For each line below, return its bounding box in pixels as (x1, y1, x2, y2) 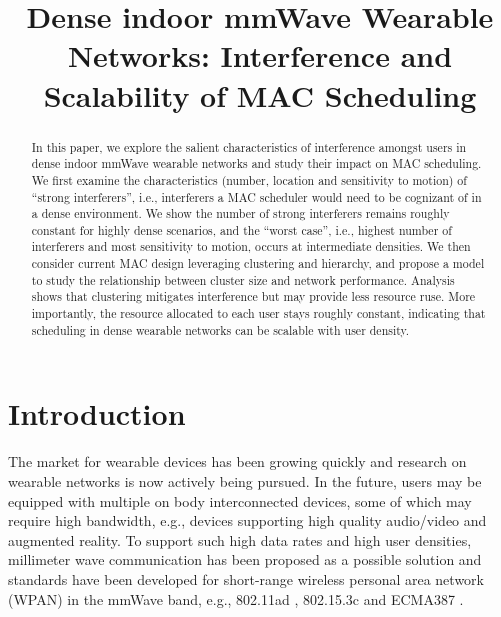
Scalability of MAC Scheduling (43, 74, 477, 115)
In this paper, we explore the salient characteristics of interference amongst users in (31, 138, 467, 155)
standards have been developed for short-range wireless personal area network (8, 568, 484, 589)
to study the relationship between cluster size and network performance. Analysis (31, 271, 455, 288)
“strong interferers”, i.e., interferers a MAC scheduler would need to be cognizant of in (31, 188, 482, 205)
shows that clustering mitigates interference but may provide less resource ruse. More (31, 288, 476, 305)
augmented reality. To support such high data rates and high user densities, (8, 529, 472, 550)
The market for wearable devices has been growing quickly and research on (8, 451, 467, 472)
